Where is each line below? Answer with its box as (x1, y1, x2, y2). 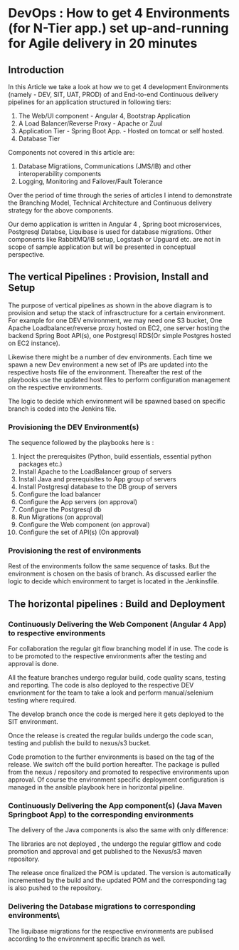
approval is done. (8, 660, 59, 668)
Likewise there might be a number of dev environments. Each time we (8, 352, 213, 361)
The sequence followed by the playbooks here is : (8, 439, 154, 447)
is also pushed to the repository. (8, 884, 102, 892)
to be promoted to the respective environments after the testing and (8, 652, 207, 660)
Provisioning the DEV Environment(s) (8, 422, 139, 432)
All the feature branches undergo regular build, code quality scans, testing (8, 673, 226, 682)
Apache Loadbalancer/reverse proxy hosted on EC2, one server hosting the (8, 323, 230, 332)
